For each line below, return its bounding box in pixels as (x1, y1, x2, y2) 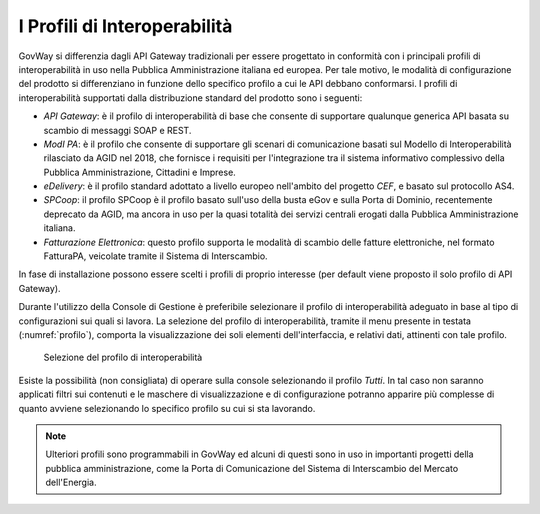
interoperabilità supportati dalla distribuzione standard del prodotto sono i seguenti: (18, 91, 363, 104)
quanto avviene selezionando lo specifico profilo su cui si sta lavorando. (18, 402, 316, 414)
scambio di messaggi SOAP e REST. (43, 124, 192, 136)
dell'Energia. (45, 476, 97, 489)
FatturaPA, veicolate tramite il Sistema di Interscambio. (43, 250, 269, 262)
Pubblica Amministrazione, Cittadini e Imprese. (43, 166, 237, 178)
